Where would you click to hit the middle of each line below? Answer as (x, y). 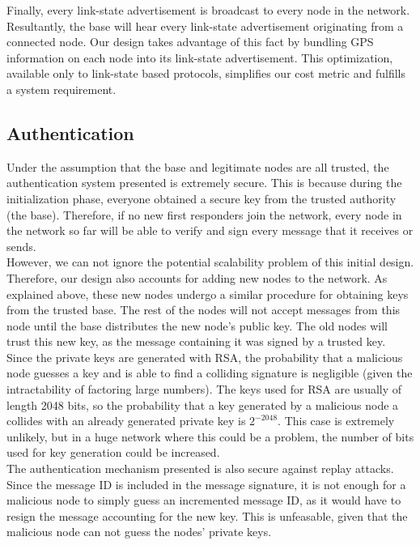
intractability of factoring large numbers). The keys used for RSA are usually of (204, 389)
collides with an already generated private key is (126, 421)
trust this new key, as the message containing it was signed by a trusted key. (196, 341)
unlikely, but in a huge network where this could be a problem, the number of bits (210, 436)
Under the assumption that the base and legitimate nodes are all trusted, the (198, 166)
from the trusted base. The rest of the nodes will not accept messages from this (204, 310)
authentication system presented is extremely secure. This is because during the (204, 183)
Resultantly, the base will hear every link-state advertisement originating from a (205, 26)
